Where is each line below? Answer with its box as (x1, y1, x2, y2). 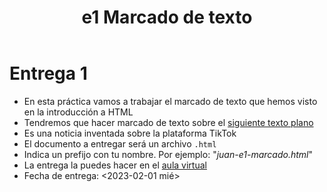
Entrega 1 (9, 62, 88, 85)
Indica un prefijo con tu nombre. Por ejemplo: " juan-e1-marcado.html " (23, 148, 313, 160)
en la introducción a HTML (23, 106, 134, 118)
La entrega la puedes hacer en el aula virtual (23, 159, 207, 171)
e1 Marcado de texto (81, 6, 253, 29)
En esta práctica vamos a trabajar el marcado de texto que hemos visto (23, 95, 318, 107)
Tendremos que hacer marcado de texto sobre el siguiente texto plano (23, 116, 314, 128)
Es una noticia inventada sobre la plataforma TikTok (23, 127, 237, 139)
